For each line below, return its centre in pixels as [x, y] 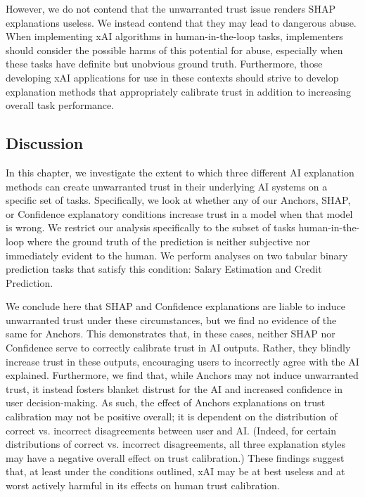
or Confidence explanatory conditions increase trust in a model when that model [179, 213]
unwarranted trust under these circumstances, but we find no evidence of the [171, 319]
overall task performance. [60, 105]
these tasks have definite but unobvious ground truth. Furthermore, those [164, 64]
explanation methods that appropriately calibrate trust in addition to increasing [178, 91]
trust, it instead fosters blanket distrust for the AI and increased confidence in [174, 388]
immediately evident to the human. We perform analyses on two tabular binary [177, 255]
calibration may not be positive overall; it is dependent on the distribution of [172, 417]
